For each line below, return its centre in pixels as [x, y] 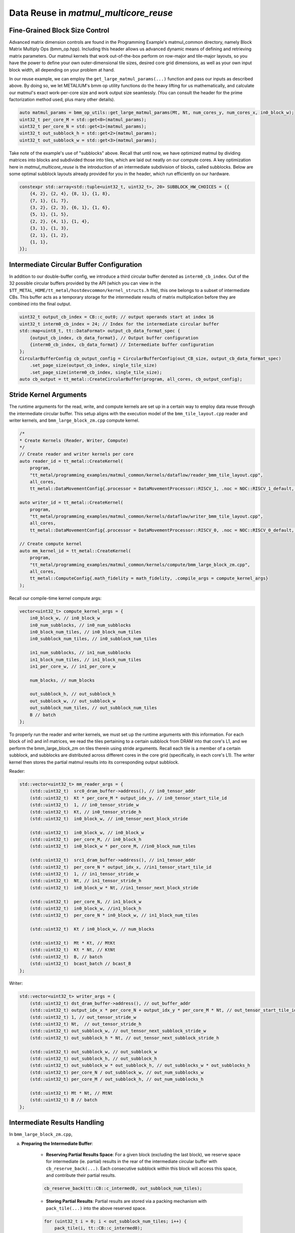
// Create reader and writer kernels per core [76, 454]
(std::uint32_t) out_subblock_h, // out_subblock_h [93, 1058]
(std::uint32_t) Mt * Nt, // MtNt [71, 1093]
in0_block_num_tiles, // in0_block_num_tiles [86, 632]
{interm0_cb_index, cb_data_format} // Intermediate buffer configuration [122, 345]
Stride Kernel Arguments [48, 395]
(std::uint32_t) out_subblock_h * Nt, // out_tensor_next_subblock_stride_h [124, 1038]
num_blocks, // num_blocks [62, 680]
